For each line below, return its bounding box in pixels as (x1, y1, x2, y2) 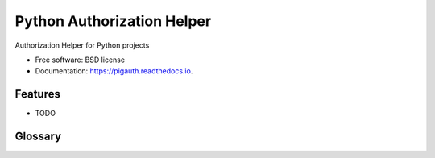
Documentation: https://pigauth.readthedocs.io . (35, 66, 193, 76)
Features (14, 87, 60, 101)
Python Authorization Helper (14, 12, 212, 30)
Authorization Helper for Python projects (14, 40, 150, 50)
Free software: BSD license (35, 55, 125, 64)
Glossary (14, 130, 62, 143)
